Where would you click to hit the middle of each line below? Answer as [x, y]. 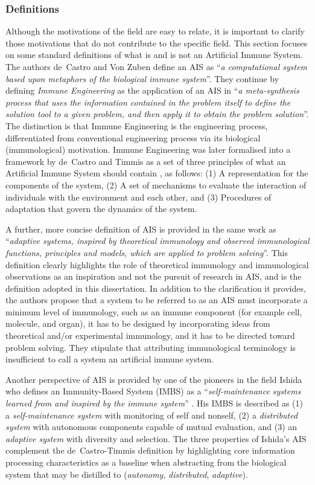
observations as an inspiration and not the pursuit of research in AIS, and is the [154, 276]
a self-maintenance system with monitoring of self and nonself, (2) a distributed [152, 415]
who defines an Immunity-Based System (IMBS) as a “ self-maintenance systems [153, 391]
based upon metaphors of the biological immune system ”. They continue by [142, 78]
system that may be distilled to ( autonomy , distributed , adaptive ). [127, 474]
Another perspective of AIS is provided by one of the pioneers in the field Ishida [154, 379]
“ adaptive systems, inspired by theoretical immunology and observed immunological [157, 241]
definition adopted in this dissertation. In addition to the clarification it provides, [156, 288]
